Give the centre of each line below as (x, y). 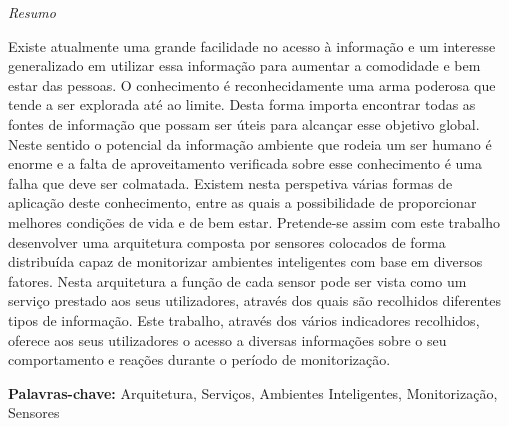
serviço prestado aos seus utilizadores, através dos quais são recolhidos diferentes (255, 300)
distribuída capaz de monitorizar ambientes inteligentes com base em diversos (245, 261)
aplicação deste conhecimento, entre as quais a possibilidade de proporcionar (242, 202)
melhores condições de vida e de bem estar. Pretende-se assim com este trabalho (254, 221)
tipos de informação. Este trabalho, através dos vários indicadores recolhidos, (244, 319)
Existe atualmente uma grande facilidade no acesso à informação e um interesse (252, 45)
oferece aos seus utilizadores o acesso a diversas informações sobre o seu (227, 339)
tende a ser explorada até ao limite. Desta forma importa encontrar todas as (242, 104)
